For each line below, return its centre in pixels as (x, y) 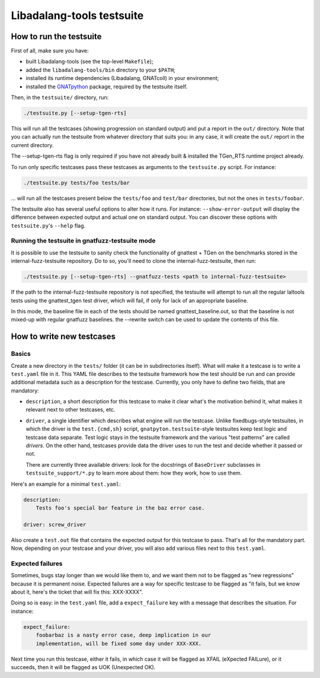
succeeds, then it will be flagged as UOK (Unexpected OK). (83, 667)
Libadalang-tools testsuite (77, 15)
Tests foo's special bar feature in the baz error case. (120, 508)
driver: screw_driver (55, 524)
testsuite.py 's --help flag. (48, 225)
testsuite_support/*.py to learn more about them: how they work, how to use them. (134, 473)
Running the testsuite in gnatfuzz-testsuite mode (83, 241)
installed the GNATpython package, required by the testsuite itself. (107, 87)
